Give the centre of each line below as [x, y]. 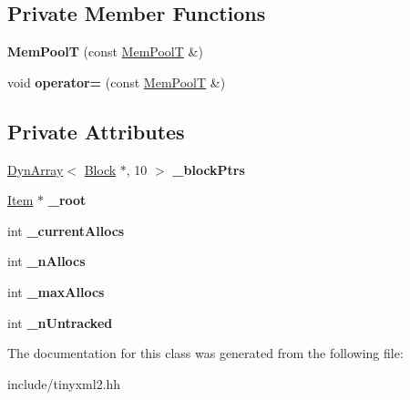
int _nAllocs [46, 261]
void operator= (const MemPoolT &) [117, 82]
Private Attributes [96, 131]
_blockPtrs [209, 169]
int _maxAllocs [56, 291]
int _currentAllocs [66, 230]
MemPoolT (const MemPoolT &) [105, 51]
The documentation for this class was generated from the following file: [205, 353]
